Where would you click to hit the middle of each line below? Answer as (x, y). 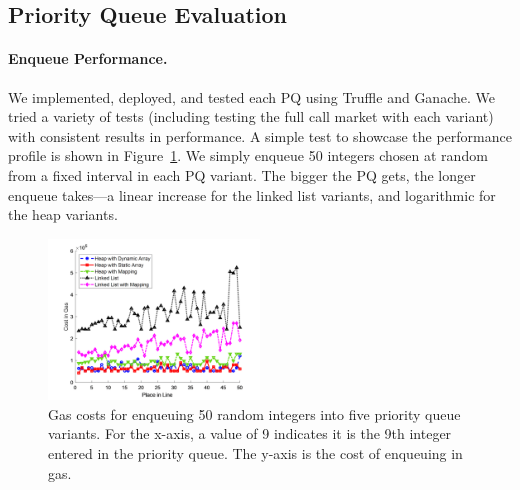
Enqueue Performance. (88, 58)
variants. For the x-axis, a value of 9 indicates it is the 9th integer (250, 433)
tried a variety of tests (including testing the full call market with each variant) (251, 116)
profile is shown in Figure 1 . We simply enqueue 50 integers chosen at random (248, 155)
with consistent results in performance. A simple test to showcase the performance (260, 135)
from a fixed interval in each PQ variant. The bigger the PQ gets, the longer (242, 174)
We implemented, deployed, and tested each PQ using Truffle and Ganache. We (251, 96)
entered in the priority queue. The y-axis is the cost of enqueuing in (255, 453)
